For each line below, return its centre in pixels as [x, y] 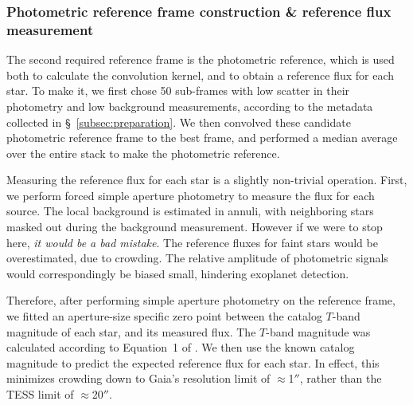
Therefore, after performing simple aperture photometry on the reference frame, [201, 300]
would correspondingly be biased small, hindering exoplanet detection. [178, 273]
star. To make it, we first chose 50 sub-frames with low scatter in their [178, 90]
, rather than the [341, 378]
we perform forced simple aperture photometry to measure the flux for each [191, 195]
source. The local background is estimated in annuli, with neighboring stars [190, 211]
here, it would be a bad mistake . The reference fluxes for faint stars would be [192, 242]
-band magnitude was [318, 331]
